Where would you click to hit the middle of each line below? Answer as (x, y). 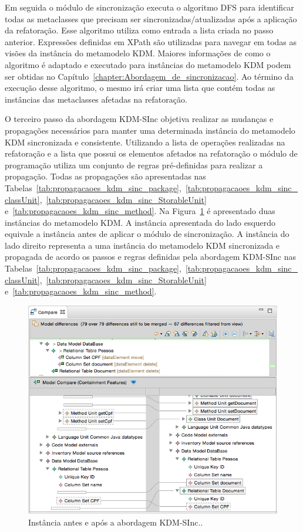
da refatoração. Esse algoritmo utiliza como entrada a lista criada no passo (139, 30)
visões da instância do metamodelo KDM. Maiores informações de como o (138, 53)
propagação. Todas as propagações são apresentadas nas (105, 176)
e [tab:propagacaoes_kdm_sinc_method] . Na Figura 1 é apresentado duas (140, 211)
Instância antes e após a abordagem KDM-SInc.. (116, 522)
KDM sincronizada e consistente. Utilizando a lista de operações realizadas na (145, 142)
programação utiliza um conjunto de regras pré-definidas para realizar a (134, 165)
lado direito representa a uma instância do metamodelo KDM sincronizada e (142, 245)
